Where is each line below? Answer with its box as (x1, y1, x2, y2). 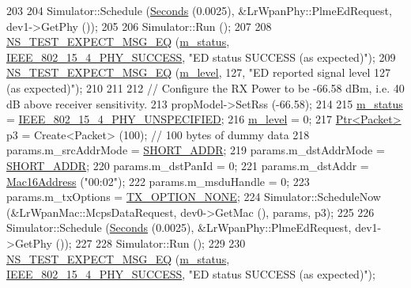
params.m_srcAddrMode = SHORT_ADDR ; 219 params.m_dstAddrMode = (6, 142, 385, 158)
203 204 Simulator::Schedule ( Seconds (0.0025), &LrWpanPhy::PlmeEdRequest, (6, 2, 392, 18)
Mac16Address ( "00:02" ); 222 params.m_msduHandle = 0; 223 (6, 172, 310, 189)
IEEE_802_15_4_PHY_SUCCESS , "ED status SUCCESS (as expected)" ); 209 (6, 48, 396, 65)
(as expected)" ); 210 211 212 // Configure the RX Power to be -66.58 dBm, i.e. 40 (6, 79, 405, 96)
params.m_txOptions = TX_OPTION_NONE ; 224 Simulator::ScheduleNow (6, 188, 381, 205)
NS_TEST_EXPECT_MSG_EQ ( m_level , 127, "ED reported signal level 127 (6, 64, 391, 81)
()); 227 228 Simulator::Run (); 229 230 (55, 234, 246, 251)
